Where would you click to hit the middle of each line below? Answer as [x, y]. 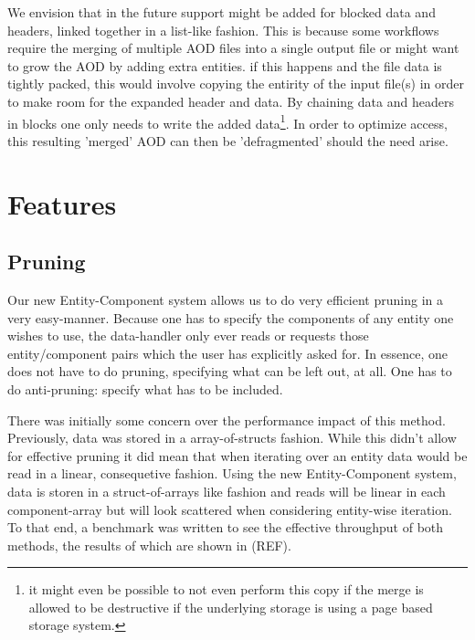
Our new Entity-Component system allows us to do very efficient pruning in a [225, 299]
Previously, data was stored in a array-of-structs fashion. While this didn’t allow [232, 438]
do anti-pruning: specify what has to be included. [145, 388]
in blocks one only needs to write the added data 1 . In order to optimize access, [227, 121]
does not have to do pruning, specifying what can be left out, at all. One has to [230, 371]
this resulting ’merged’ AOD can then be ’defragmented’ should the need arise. [228, 140]
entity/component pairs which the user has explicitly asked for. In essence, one [227, 353]
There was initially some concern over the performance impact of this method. [227, 420]
